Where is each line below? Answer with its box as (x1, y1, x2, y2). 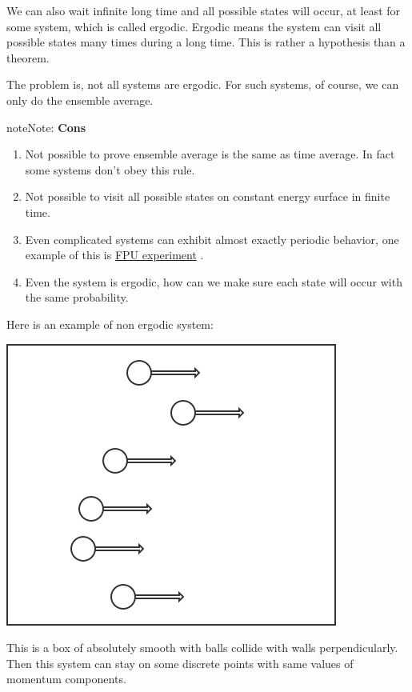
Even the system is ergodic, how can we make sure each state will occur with (25, 273, 402, 290)
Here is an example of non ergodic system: (6, 315, 214, 332)
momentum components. (6, 670, 126, 687)
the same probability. (25, 289, 129, 306)
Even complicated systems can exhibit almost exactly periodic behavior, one (25, 230, 399, 247)
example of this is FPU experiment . (25, 246, 204, 263)
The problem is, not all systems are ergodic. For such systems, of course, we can (6, 76, 399, 93)
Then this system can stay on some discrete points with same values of (6, 654, 354, 671)
